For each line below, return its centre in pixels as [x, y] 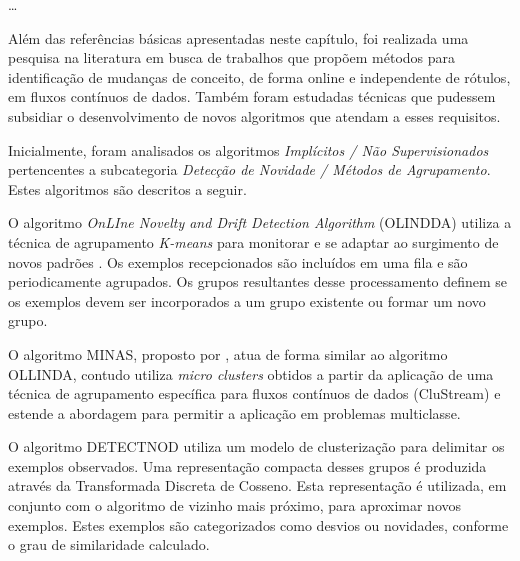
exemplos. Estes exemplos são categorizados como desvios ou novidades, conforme [258, 524]
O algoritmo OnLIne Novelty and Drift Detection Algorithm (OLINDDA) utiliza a [260, 222]
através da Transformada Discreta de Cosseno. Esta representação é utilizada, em [257, 485]
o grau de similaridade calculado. [109, 544]
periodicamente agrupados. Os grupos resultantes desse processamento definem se [258, 281]
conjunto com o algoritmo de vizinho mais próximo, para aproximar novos [235, 505]
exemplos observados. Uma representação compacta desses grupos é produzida [247, 465]
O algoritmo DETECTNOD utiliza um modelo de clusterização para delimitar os [256, 446]
